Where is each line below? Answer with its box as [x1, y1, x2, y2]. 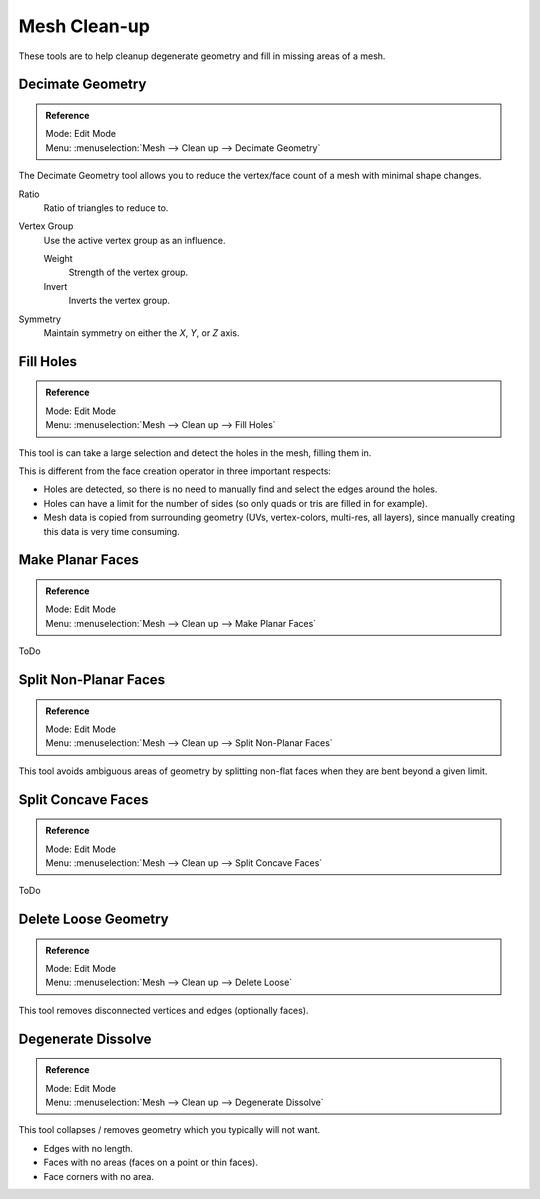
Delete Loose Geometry [18, 911, 169, 928]
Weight [43, 253, 74, 265]
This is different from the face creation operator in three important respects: [18, 465, 332, 477]
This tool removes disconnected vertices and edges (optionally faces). [18, 1004, 309, 1016]
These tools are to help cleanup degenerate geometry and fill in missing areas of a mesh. [18, 50, 386, 62]
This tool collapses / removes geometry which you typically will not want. [18, 1124, 321, 1136]
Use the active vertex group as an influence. [43, 234, 226, 246]
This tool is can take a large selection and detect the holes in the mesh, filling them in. [18, 446, 372, 459]
